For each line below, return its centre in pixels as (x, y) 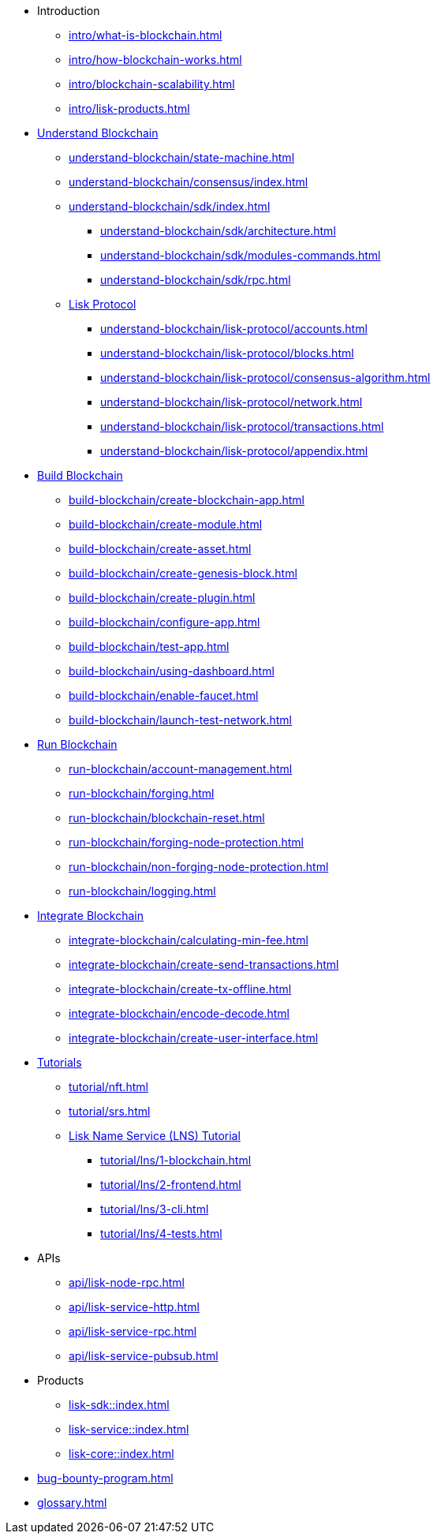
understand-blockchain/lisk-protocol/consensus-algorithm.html (265, 378)
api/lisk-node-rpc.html (127, 1282)
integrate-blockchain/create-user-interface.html (194, 1038)
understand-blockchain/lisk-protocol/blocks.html (227, 353)
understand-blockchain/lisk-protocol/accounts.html (234, 329)
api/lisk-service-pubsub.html (144, 1356)
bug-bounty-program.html (105, 1478)
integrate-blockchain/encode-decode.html (179, 1013)
